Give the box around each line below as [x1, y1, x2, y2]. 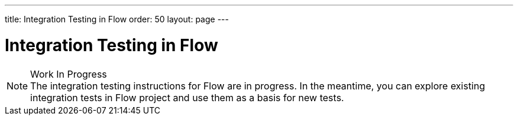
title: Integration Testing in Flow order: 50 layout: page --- [5, 14, 229, 24]
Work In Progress [30, 68, 107, 80]
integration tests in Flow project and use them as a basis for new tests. [30, 91, 344, 104]
